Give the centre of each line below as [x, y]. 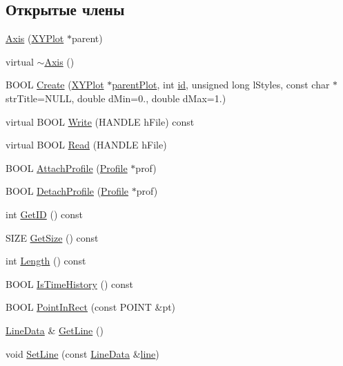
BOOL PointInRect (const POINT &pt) [91, 307]
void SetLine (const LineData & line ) [82, 353]
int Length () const [46, 261]
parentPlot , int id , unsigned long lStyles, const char [221, 85]
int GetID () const [44, 214]
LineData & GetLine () [55, 330]
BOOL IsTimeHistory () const [69, 283]
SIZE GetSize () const [52, 237]
